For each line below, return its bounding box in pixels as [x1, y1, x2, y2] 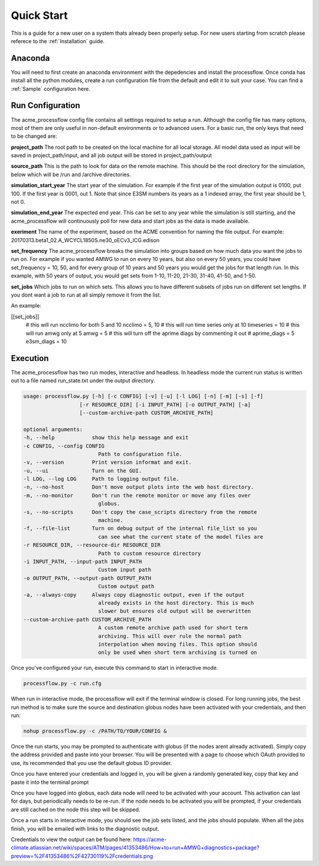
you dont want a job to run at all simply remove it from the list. [11, 291, 162, 298]
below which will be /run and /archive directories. [11, 171, 131, 178]
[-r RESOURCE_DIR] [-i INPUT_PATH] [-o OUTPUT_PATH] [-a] [79, 401, 251, 408]
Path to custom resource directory [97, 550, 201, 556]
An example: [11, 302, 41, 310]
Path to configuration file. [97, 451, 183, 457]
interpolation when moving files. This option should [97, 641, 257, 647]
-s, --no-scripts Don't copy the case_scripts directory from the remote [23, 509, 257, 515]
